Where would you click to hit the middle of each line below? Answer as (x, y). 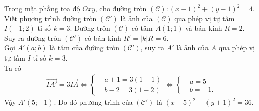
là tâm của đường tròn (84, 48)
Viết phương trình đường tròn (50, 18)
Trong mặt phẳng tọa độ (42, 8)
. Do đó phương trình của (93, 102)
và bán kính (204, 28)
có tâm (142, 28)
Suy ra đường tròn (33, 38)
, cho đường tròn (121, 8)
